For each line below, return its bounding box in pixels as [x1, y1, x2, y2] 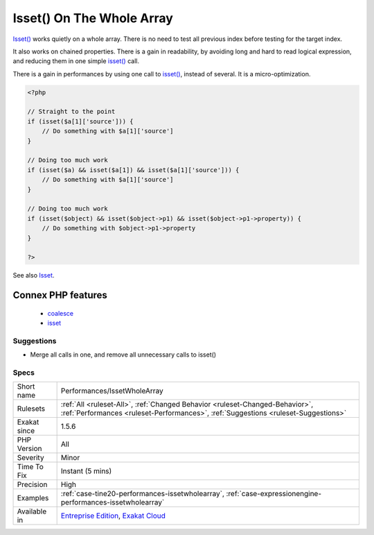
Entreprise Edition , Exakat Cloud [60, 511, 166, 520]
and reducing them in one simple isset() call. [12, 57, 140, 65]
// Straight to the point [27, 108, 116, 116]
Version [17, 444, 42, 454]
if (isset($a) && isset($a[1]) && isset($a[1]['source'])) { [27, 166, 240, 173]
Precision [17, 479, 48, 489]
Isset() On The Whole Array [12, 10, 173, 26]
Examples [17, 493, 49, 503]
